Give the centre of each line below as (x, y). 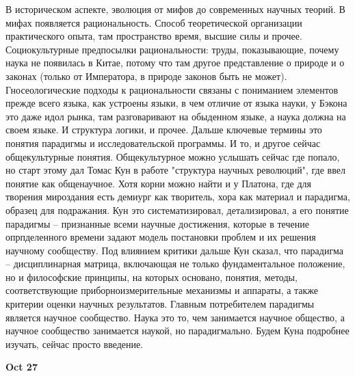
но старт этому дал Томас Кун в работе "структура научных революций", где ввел (175, 170)
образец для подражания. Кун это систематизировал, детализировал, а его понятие (177, 210)
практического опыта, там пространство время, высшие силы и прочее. (154, 36)
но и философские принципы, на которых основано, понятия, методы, (152, 277)
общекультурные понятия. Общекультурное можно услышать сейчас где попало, (173, 156)
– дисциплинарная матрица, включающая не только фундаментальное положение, (175, 264)
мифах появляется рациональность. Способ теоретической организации (154, 22)
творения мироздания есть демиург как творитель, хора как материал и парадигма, (178, 197)
